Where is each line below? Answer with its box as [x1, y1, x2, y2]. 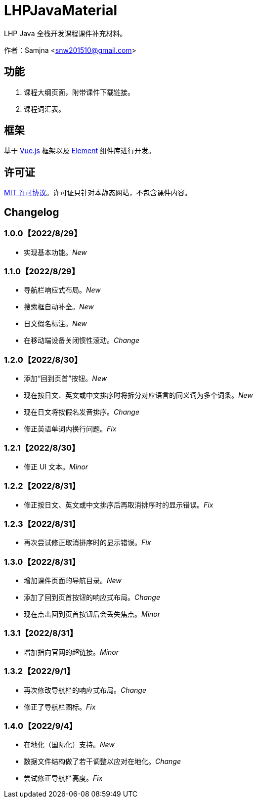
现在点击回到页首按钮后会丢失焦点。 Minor [24, 610, 161, 618]
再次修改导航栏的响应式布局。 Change [24, 685, 147, 694]
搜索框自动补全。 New [24, 302, 94, 311]
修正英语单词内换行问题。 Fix [24, 424, 117, 433]
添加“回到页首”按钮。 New [24, 374, 107, 382]
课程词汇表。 [24, 104, 65, 113]
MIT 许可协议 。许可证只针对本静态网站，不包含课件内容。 [4, 188, 192, 197]
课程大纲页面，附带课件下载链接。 [24, 87, 134, 96]
